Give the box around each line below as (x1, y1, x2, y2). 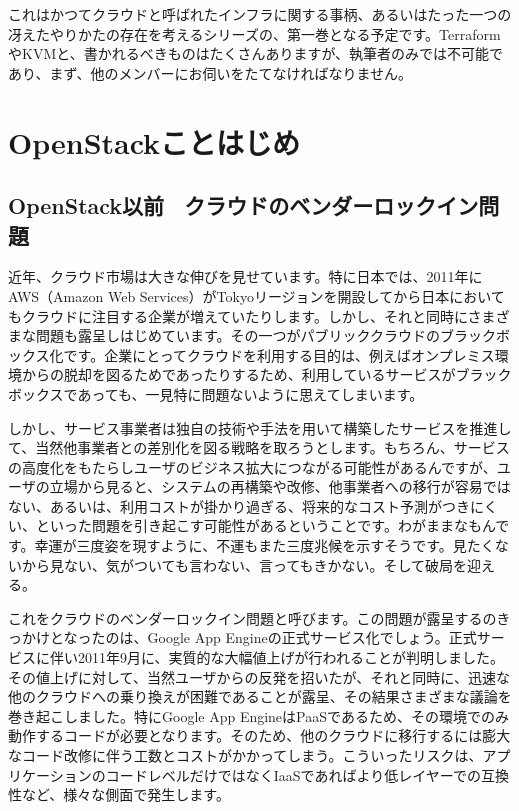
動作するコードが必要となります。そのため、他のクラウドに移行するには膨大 (8, 725, 511, 746)
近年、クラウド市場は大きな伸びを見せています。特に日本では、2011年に (8, 266, 483, 287)
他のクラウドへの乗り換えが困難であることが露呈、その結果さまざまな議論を (8, 686, 512, 707)
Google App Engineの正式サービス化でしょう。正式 (147, 627, 477, 648)
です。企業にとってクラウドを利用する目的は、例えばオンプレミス (63, 344, 495, 365)
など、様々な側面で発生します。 (21, 784, 230, 805)
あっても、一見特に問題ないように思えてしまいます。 (77, 383, 424, 404)
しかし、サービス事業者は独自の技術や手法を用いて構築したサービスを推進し (8, 417, 512, 438)
